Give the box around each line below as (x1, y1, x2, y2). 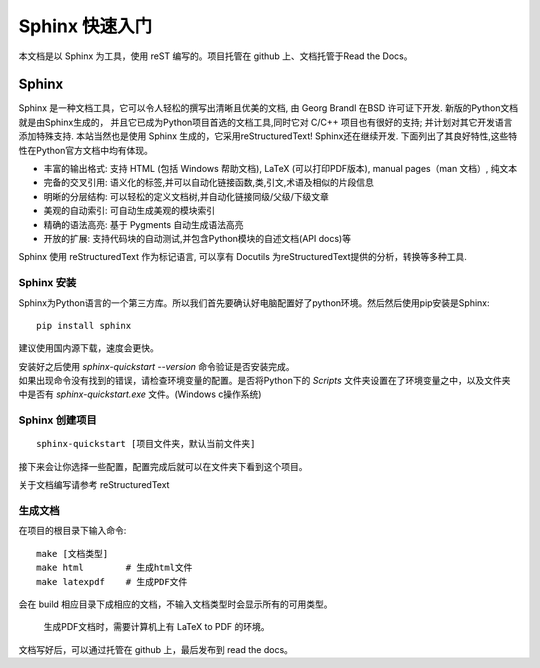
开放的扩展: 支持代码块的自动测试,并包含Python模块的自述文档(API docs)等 (43, 232, 352, 244)
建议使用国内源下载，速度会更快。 (18, 342, 159, 354)
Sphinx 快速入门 (18, 15, 153, 37)
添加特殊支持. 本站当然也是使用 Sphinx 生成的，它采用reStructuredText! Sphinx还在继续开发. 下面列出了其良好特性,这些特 (18, 130, 518, 142)
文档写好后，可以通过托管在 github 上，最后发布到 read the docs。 (18, 643, 294, 655)
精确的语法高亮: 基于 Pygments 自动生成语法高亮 (43, 218, 244, 230)
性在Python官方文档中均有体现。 (18, 144, 154, 156)
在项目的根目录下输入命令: (18, 525, 127, 537)
